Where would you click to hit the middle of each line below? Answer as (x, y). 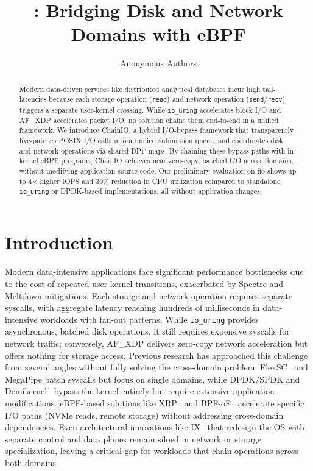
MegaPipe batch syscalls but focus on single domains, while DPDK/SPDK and (153, 379)
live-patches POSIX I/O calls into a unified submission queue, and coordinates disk (151, 140)
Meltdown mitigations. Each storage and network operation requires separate (149, 295)
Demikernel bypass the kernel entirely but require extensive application (140, 391)
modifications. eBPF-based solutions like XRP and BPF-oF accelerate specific (155, 402)
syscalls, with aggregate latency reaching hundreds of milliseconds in (132, 307)
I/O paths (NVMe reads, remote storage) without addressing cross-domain (144, 415)
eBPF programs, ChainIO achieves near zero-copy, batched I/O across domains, (167, 161)
